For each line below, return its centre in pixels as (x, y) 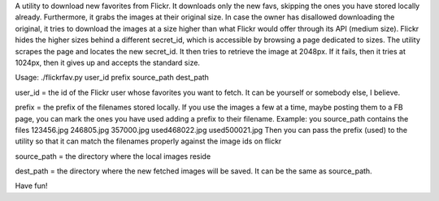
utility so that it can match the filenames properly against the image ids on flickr (148, 141)
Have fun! (31, 186)
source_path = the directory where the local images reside (113, 156)
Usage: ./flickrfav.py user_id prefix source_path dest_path (112, 78)
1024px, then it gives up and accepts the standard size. (108, 62)
